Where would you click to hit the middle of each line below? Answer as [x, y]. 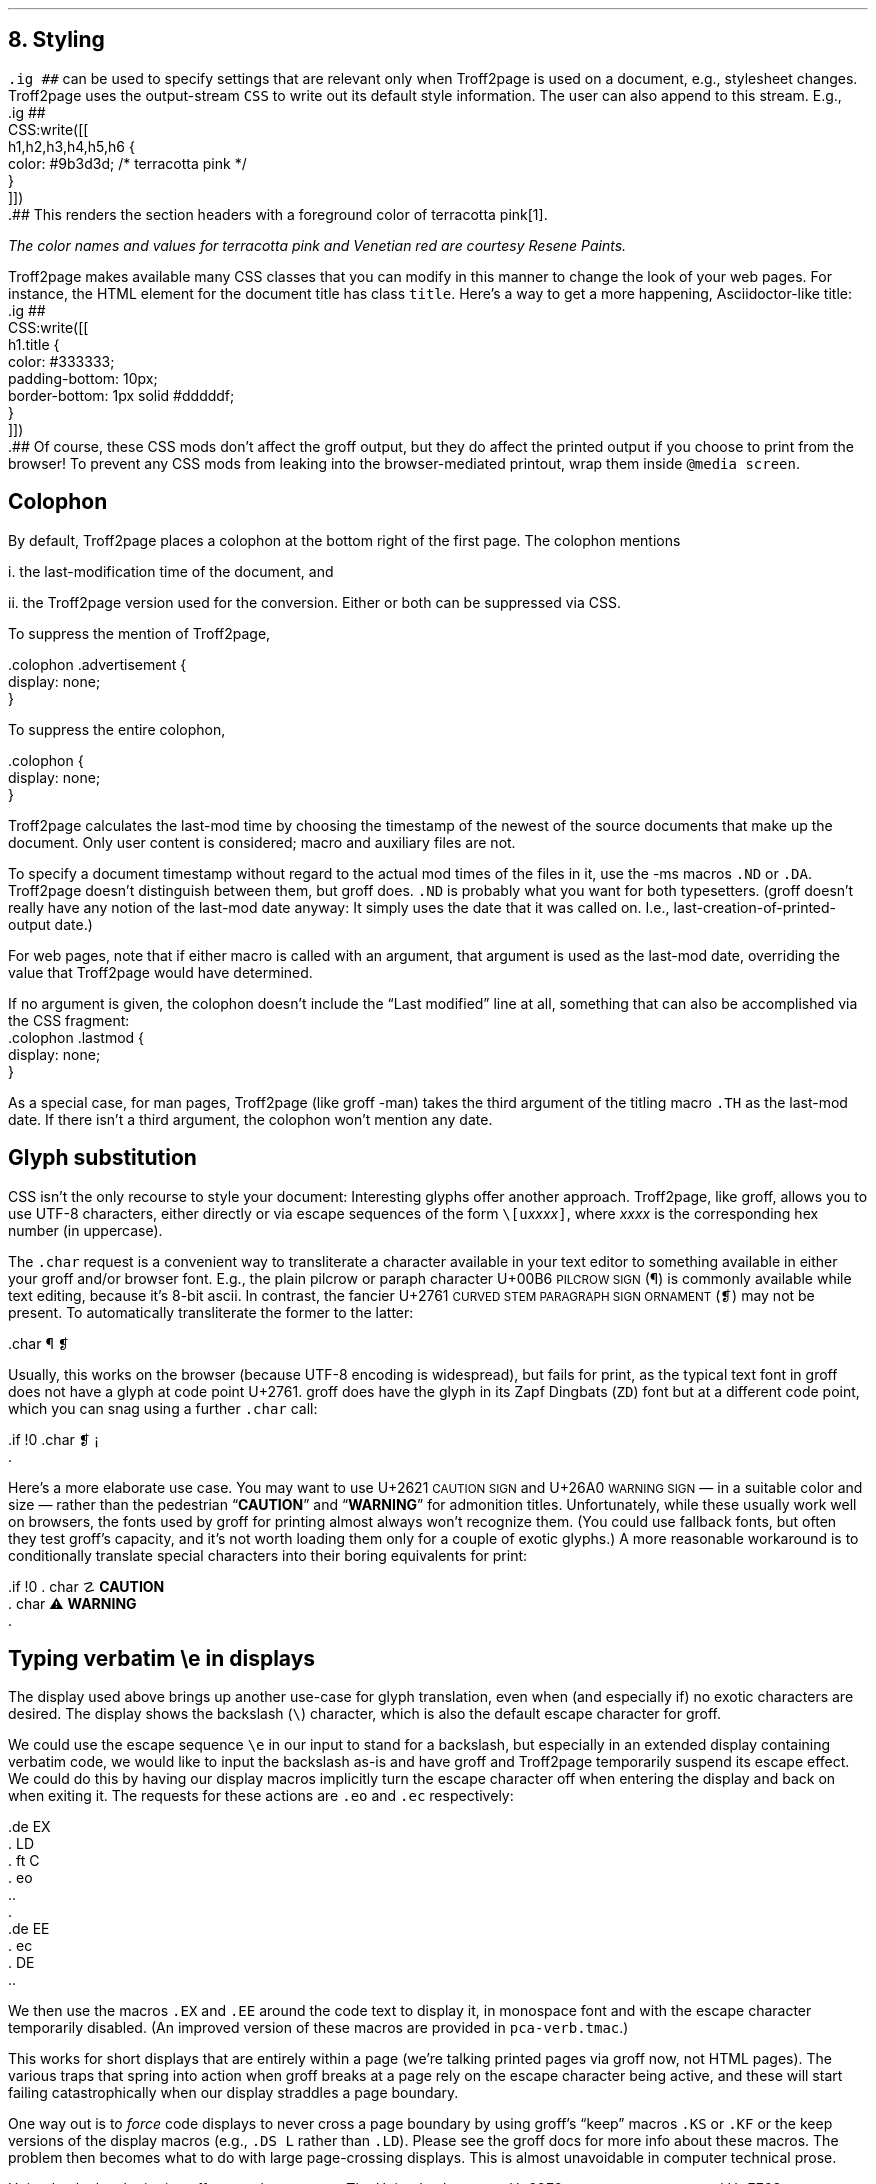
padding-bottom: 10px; [83, 378]
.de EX [29, 1827]
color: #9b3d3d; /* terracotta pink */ [127, 163]
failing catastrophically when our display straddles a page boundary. [233, 2093]
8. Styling [56, 40]
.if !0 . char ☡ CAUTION [86, 1586]
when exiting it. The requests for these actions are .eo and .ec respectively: [261, 1796]
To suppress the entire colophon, [117, 729]
